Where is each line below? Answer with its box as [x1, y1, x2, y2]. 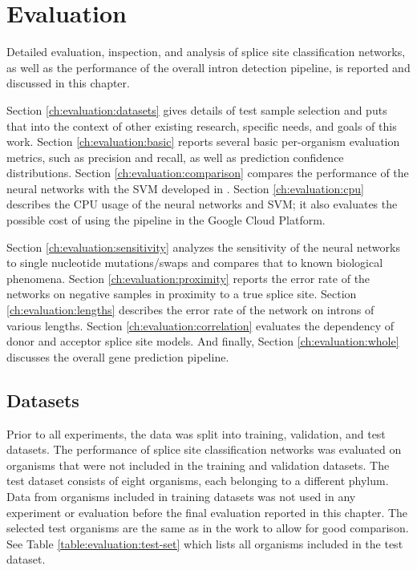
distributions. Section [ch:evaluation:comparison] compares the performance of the [6, 164, 409, 181]
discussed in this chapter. [6, 75, 130, 91]
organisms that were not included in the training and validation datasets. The [6, 456, 390, 473]
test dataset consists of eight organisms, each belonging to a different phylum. [6, 472, 389, 489]
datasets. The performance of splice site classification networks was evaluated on [6, 441, 402, 458]
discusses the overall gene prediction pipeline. [6, 348, 229, 365]
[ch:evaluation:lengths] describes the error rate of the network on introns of [6, 301, 374, 318]
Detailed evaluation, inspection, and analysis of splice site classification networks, [6, 43, 406, 60]
